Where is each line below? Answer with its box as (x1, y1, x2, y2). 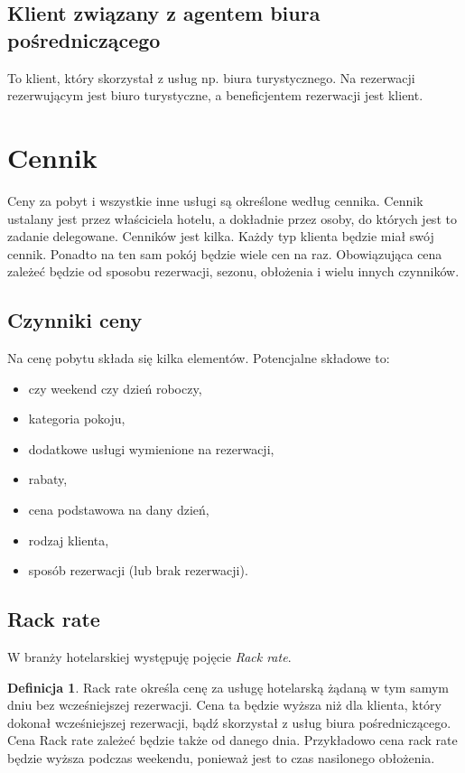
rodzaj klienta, (28, 530, 109, 549)
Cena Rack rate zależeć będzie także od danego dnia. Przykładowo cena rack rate (7, 731, 458, 750)
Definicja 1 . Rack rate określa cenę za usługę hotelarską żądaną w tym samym (7, 677, 449, 696)
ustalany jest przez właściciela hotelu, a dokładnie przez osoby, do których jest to (7, 209, 457, 228)
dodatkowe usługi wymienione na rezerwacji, (28, 439, 274, 458)
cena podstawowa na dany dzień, (28, 500, 209, 519)
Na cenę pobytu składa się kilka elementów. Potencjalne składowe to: (7, 349, 390, 368)
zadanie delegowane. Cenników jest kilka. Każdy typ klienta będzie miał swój (7, 227, 434, 246)
